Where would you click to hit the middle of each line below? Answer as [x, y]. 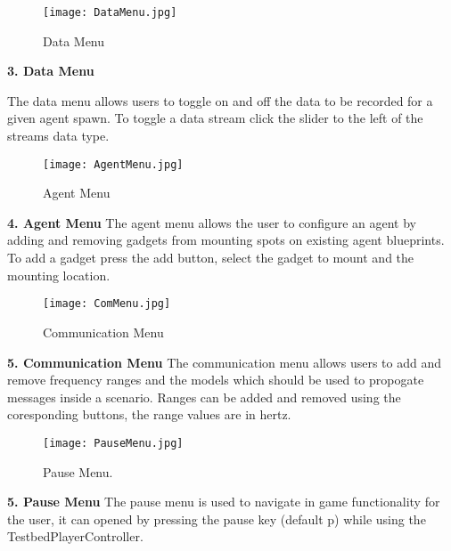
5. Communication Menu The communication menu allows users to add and [224, 362]
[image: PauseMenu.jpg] [113, 443]
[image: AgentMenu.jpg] [113, 164]
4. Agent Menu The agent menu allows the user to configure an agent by [212, 222]
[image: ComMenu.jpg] [107, 304]
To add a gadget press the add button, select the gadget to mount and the [211, 258]
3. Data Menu [51, 71]
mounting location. [59, 275]
